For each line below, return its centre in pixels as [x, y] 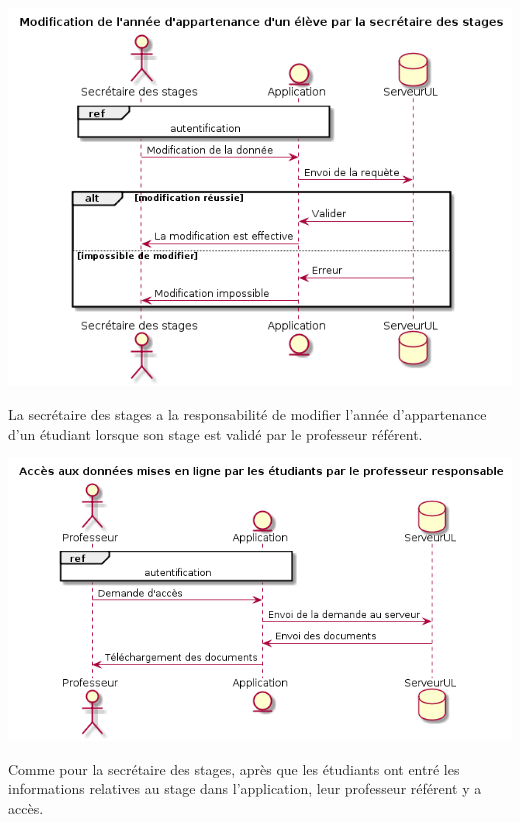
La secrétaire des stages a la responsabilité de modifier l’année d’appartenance [247, 413]
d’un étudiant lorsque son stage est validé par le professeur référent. [215, 433]
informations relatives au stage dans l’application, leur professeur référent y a [245, 788]
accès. [26, 807]
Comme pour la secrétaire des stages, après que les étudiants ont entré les [234, 768]
